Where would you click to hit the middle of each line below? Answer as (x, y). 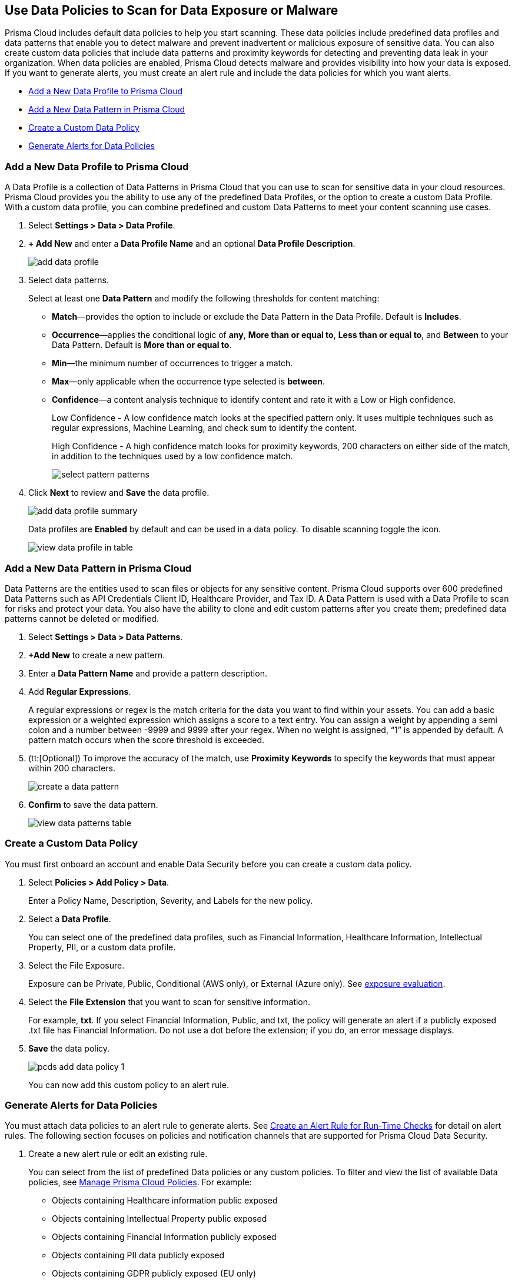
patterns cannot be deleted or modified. (82, 618)
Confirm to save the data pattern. (93, 804)
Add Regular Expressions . (80, 691)
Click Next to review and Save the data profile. (119, 493)
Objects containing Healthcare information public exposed (165, 1201)
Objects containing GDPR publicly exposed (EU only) (154, 1274)
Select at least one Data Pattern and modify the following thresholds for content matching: (204, 299)
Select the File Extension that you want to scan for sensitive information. (170, 1002)
